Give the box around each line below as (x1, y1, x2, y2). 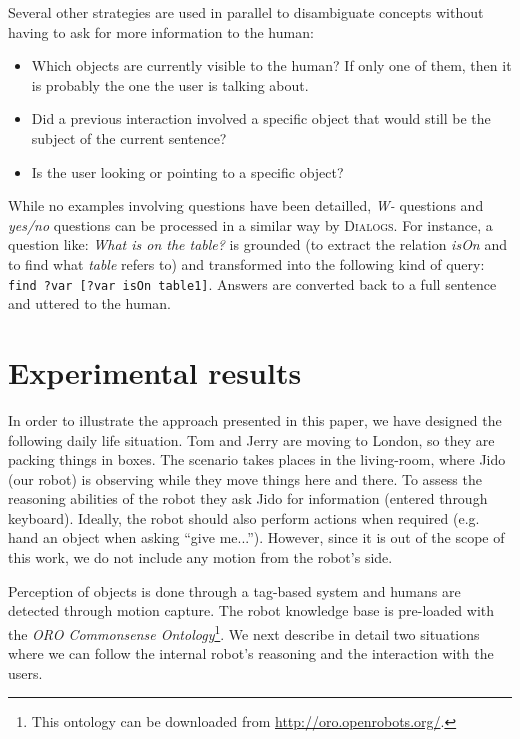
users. (8, 662, 43, 683)
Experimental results (8, 351, 302, 392)
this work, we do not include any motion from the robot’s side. (8, 547, 393, 568)
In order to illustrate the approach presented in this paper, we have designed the (8, 409, 502, 430)
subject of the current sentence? (31, 127, 227, 148)
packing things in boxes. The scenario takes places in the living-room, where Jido (8, 449, 506, 470)
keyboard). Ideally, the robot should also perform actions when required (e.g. (8, 507, 480, 528)
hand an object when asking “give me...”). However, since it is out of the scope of (8, 527, 505, 548)
